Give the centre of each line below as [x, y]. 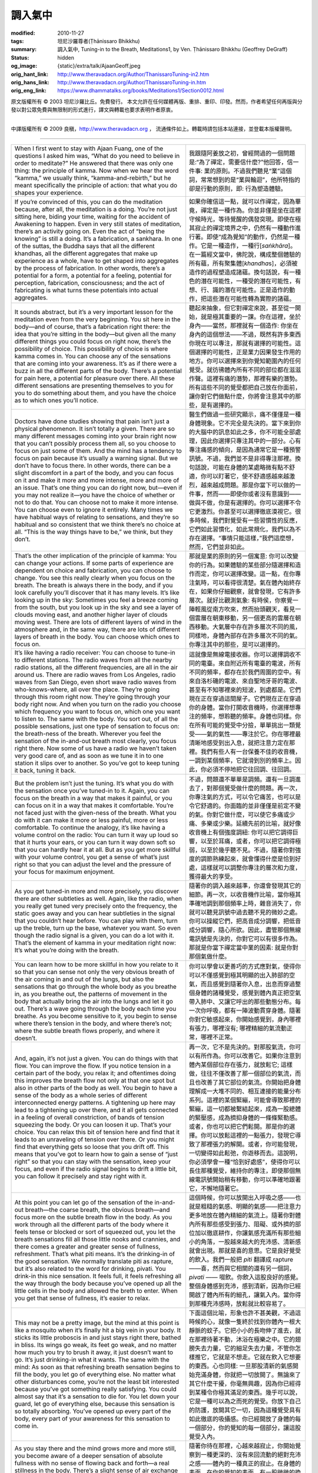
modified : [23, 33]
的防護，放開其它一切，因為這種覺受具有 [245, 1410]
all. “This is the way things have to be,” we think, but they [94, 531]
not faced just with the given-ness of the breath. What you [95, 813]
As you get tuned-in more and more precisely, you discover [97, 891]
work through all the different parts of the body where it [92, 1224]
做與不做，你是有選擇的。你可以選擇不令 [245, 503]
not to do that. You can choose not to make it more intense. [97, 502]
